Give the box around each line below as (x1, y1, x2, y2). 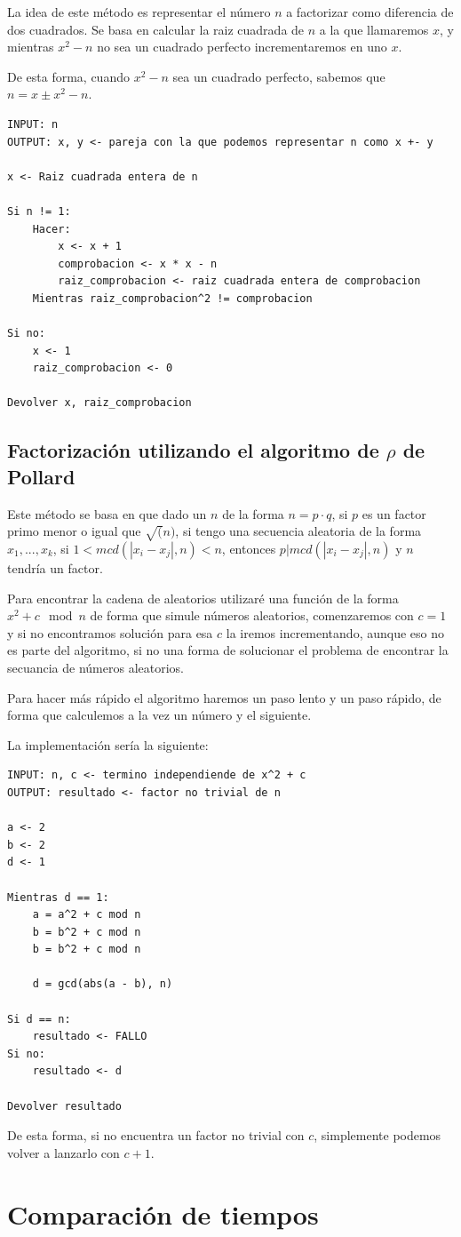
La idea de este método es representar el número (7, 3, 271, 20)
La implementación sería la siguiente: (7, 735, 209, 754)
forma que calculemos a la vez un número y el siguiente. (7, 706, 312, 724)
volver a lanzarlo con (7, 1143, 120, 1161)
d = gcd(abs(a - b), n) (32, 978, 173, 991)
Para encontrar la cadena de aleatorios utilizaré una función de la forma (7, 588, 399, 607)
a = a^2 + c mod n (32, 908, 141, 922)
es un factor (362, 504, 426, 523)
